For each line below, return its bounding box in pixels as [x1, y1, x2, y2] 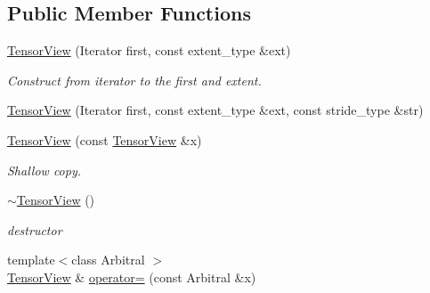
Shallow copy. [7, 160, 82, 179]
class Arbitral [71, 250, 145, 269]
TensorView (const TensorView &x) [7, 130, 202, 149]
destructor [7, 220, 62, 239]
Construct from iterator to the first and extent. [7, 70, 262, 89]
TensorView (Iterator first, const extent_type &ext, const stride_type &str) [7, 101, 424, 119]
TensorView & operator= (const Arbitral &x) [7, 267, 256, 286]
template [7, 250, 55, 269]
